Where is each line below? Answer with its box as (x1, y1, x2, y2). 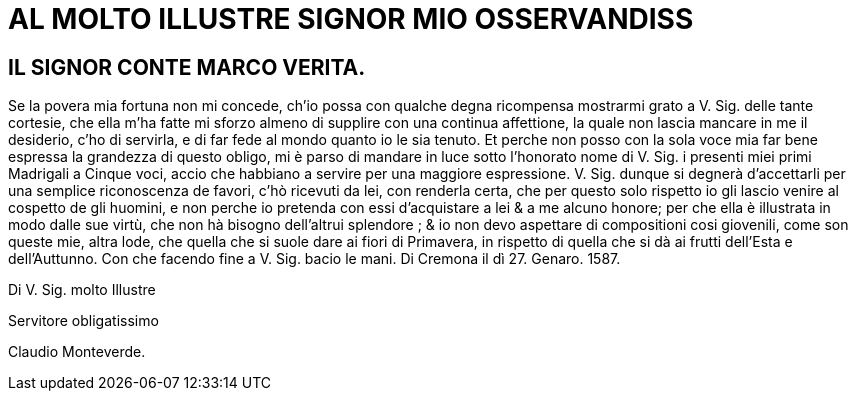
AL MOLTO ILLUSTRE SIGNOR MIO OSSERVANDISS (8, 2, 694, 36)
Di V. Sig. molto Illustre (8, 281, 156, 299)
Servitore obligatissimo (8, 312, 159, 330)
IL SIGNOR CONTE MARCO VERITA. (8, 54, 366, 80)
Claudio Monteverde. (8, 343, 146, 361)
